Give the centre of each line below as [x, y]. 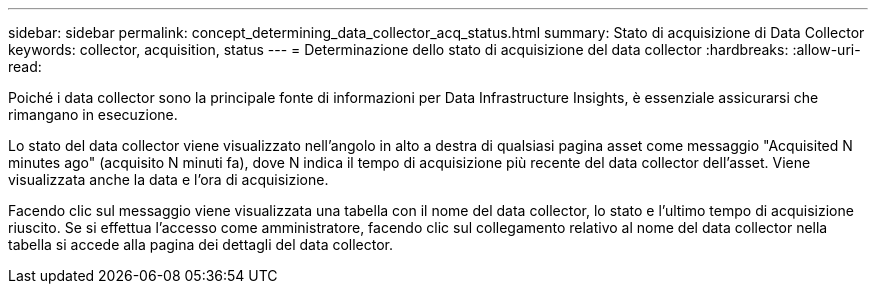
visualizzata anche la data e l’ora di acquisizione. [168, 179]
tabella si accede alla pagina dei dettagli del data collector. [201, 244]
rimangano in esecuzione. [93, 114]
